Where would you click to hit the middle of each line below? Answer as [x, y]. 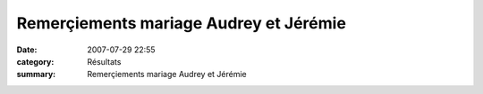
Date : [27, 50]
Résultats [104, 61]
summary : [36, 74]
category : [35, 61]
